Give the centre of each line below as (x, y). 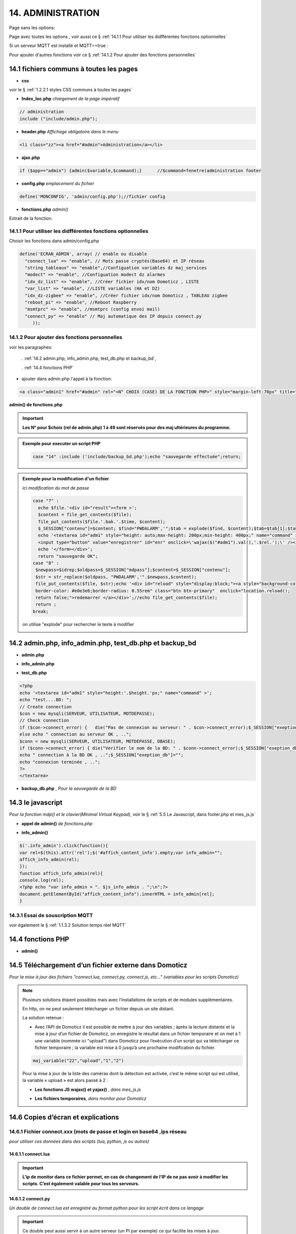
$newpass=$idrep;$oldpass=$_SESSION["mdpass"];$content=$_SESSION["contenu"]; (133, 570)
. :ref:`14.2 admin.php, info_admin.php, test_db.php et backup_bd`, (89, 358)
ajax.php (31, 157)
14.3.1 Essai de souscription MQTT (51, 915)
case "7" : (46, 501)
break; (41, 611)
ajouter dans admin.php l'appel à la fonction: (67, 379)
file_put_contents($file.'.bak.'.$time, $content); (102, 521)
